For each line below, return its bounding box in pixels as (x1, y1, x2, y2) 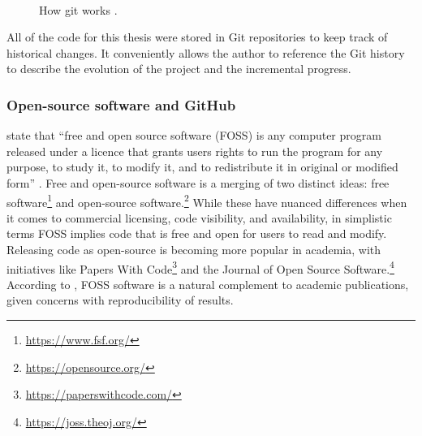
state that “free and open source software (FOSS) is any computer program (6, 127, 381, 144)
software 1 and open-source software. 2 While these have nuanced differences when (6, 191, 407, 210)
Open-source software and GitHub (6, 94, 236, 114)
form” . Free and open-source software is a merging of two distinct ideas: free (6, 174, 390, 191)
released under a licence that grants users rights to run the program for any (6, 142, 383, 159)
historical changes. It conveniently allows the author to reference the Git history (6, 44, 405, 61)
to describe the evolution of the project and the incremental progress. (6, 60, 351, 77)
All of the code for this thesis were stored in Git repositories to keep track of (6, 28, 388, 45)
